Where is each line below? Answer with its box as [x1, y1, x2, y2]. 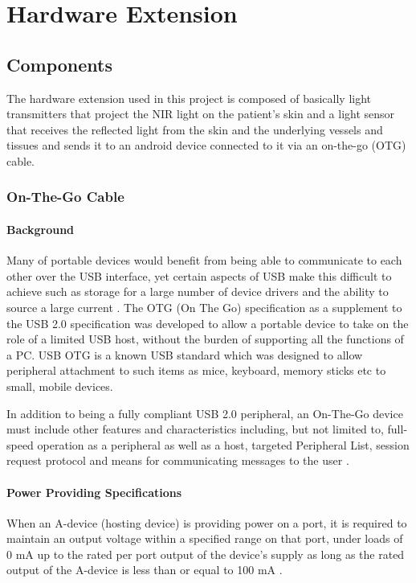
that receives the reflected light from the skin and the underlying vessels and [6, 121, 383, 138]
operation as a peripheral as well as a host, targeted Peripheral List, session [37, 436, 410, 453]
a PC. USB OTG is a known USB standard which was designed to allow [6, 346, 363, 363]
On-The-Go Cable [6, 187, 124, 207]
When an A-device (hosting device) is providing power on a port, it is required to [6, 514, 407, 531]
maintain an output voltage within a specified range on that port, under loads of [6, 530, 403, 547]
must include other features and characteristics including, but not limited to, [6, 421, 384, 437]
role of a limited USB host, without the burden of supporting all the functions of [6, 331, 404, 347]
